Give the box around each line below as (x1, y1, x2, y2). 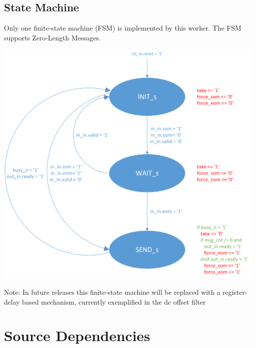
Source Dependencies (4, 325, 151, 346)
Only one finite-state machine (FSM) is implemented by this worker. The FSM (4, 23, 242, 33)
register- (223, 287, 248, 297)
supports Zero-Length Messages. (4, 32, 101, 42)
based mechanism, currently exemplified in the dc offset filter (22, 296, 206, 307)
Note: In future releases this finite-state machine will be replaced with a (4, 287, 221, 297)
